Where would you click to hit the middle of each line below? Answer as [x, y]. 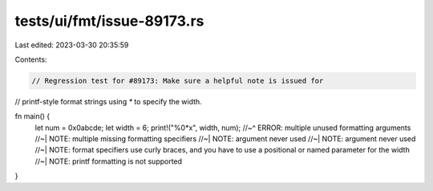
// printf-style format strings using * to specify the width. [108, 101]
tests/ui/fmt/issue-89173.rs [109, 21]
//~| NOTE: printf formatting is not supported [109, 161]
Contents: [31, 59]
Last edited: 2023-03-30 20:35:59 [72, 45]
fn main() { [32, 116]
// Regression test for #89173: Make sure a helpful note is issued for [178, 81]
